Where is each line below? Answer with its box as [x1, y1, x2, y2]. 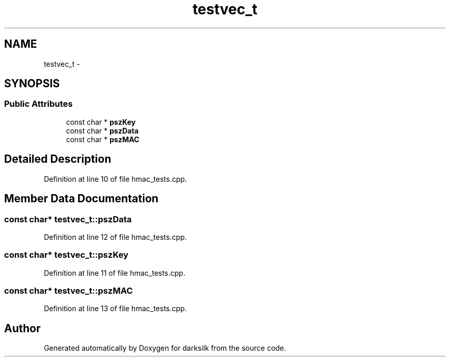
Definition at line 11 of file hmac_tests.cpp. [44, 268, 185, 277]
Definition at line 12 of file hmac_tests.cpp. [44, 232, 187, 241]
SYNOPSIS [4, 77, 60, 90]
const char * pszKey [66, 117, 136, 126]
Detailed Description [4, 153, 111, 166]
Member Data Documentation [4, 192, 159, 205]
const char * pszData [66, 126, 139, 135]
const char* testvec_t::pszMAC [4, 286, 133, 296]
